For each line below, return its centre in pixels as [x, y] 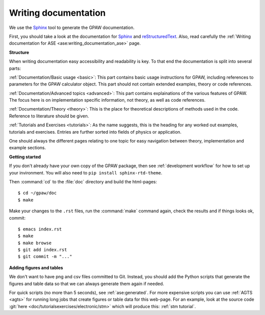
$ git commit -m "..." [45, 257]
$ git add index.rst [42, 250]
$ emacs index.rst [40, 229]
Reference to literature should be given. [49, 116]
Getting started [25, 157]
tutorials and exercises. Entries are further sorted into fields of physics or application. [95, 132]
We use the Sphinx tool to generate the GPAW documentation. [72, 28]
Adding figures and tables [36, 267]
